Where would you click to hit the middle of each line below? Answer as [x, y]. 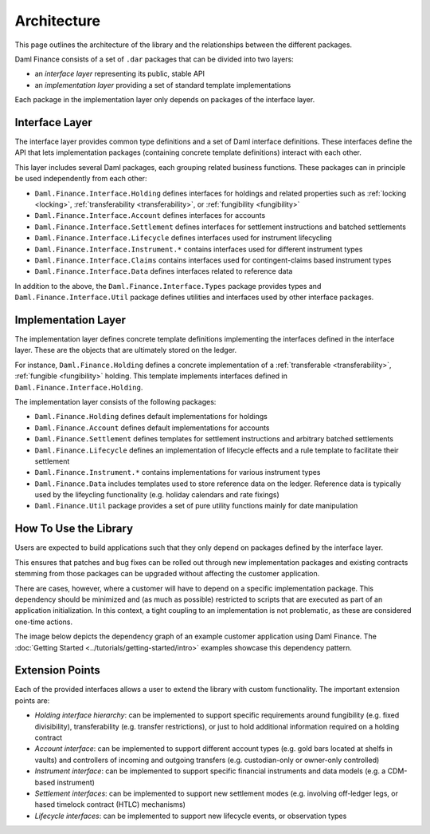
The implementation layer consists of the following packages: [115, 401]
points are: [32, 700]
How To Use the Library [74, 529]
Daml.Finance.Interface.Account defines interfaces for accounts [150, 215]
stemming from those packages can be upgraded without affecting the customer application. [167, 574]
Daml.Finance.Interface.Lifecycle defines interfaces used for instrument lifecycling [183, 238]
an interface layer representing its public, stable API [120, 74]
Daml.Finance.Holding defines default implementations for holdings [151, 417]
